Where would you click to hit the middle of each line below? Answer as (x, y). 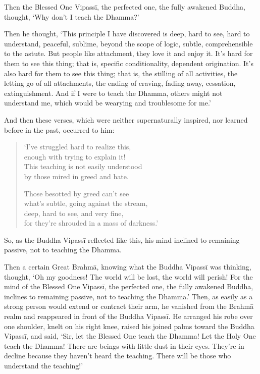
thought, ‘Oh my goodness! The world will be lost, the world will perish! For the (128, 276)
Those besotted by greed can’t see (76, 193)
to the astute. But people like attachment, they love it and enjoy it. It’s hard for (128, 53)
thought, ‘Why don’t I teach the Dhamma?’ (72, 16)
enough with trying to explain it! (75, 156)
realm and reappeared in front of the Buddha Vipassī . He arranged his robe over (128, 316)
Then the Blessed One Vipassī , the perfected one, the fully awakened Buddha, (125, 7)
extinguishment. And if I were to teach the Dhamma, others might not (113, 93)
